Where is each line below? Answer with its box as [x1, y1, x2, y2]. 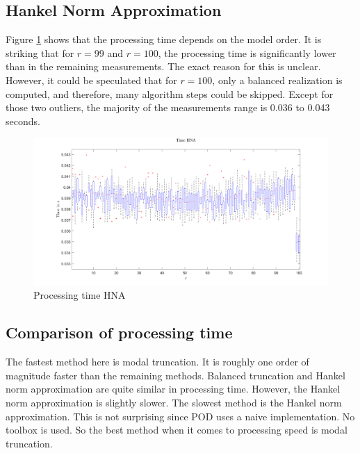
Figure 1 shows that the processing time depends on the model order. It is [6, 32, 322, 47]
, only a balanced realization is [212, 72, 343, 87]
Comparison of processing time [6, 322, 233, 343]
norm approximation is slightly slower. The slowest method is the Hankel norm [6, 395, 342, 409]
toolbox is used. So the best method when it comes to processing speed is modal [6, 422, 347, 437]
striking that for [6, 45, 74, 60]
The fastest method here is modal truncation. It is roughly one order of [6, 354, 309, 369]
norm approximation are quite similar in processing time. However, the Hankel [6, 381, 341, 396]
